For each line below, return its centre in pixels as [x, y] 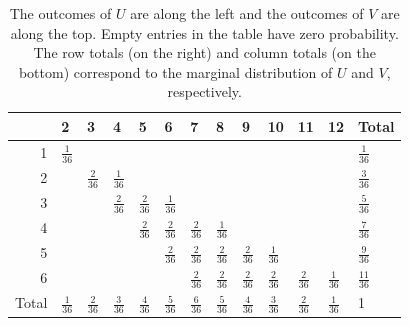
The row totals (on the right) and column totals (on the [204, 52]
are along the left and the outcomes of [247, 13]
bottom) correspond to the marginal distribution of [175, 71]
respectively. [204, 91]
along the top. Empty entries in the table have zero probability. [204, 32]
